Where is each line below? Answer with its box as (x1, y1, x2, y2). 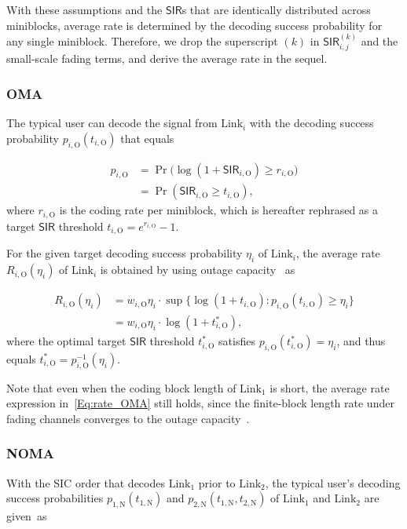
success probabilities (6, 490, 104, 506)
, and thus (336, 333, 386, 349)
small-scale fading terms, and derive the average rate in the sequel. (6, 50, 328, 67)
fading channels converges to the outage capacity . (6, 410, 250, 426)
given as (6, 508, 47, 524)
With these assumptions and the (6, 2, 163, 17)
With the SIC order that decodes (6, 474, 165, 491)
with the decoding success (249, 115, 374, 131)
